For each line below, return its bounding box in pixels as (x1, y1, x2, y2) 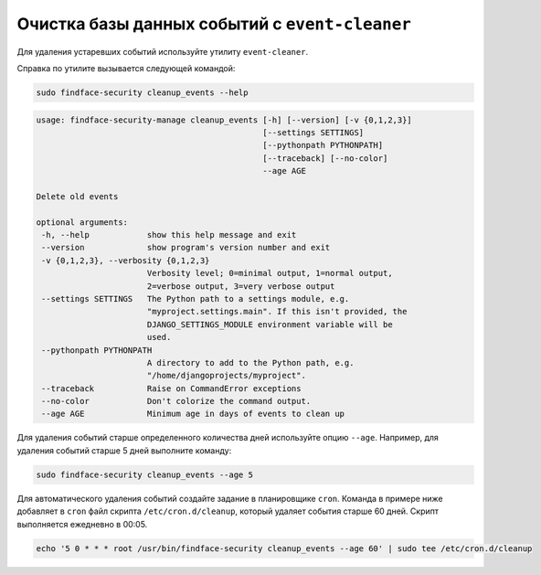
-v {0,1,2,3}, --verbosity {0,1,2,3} (41, 255, 210, 265)
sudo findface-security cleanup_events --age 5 (36, 469, 253, 480)
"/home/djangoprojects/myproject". (146, 370, 306, 381)
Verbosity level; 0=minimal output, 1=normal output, (146, 268, 393, 279)
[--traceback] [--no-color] (261, 153, 388, 164)
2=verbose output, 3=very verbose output (146, 281, 335, 292)
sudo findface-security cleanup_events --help (36, 87, 249, 98)
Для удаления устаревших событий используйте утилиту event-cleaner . (16, 46, 309, 57)
